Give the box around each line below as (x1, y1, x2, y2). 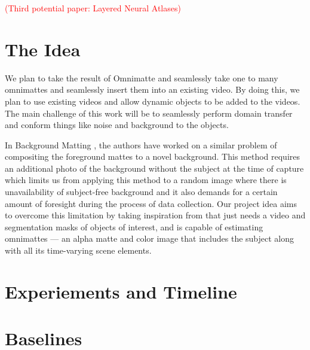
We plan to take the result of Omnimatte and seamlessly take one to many (5, 71, 278, 84)
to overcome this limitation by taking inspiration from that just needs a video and (5, 209, 306, 221)
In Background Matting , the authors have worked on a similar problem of (5, 138, 277, 151)
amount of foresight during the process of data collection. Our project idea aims (5, 197, 297, 209)
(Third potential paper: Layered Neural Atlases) (5, 2, 181, 14)
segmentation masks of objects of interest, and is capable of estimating (5, 220, 263, 233)
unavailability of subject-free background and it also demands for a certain (5, 185, 278, 198)
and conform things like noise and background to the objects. (5, 118, 229, 131)
